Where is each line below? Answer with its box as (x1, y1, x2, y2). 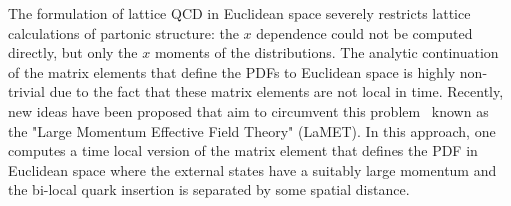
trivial (8, 81, 46, 102)
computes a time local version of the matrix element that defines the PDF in (8, 140, 478, 161)
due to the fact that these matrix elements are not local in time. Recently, (49, 81, 504, 102)
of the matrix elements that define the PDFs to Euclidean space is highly (8, 61, 456, 82)
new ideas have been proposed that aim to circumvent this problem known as (8, 100, 489, 121)
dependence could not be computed (256, 22, 473, 43)
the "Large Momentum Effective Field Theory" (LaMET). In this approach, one (8, 120, 496, 141)
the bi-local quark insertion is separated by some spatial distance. (8, 179, 410, 200)
